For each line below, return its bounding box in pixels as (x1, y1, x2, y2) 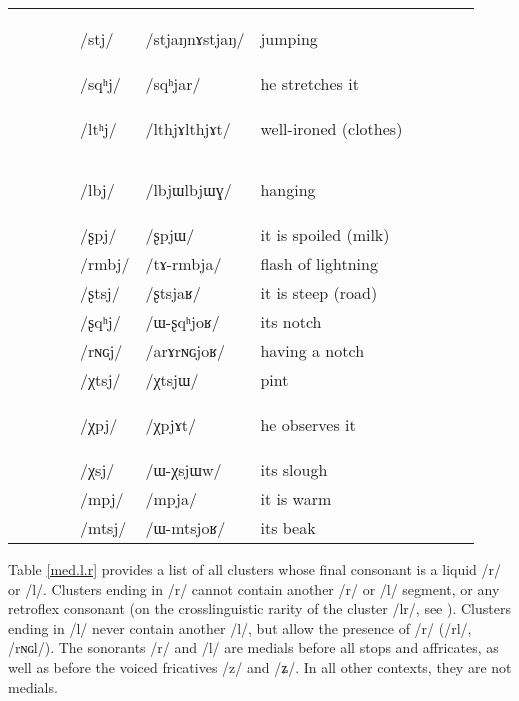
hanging (260, 178, 316, 201)
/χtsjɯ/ (145, 368, 199, 391)
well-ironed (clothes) (260, 117, 403, 140)
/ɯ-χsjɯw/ (145, 458, 222, 481)
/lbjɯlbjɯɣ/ (145, 178, 232, 201)
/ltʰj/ (80, 117, 117, 140)
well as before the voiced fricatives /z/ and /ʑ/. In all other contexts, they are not (8, 656, 512, 677)
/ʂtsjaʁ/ (145, 281, 201, 304)
